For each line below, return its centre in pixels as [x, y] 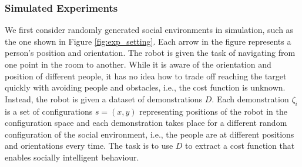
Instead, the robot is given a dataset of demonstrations [104, 98]
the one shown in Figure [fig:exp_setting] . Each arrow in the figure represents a [148, 41]
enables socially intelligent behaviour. [72, 157]
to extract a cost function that [240, 146]
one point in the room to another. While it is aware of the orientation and [138, 64]
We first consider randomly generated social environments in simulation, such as [149, 30]
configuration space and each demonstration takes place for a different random [146, 123]
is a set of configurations [49, 111]
